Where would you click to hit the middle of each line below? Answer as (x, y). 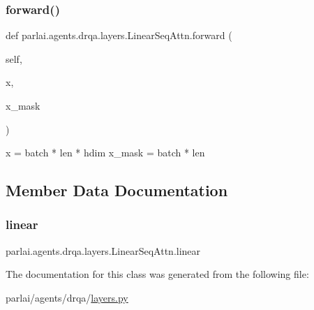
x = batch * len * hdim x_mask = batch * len (105, 153)
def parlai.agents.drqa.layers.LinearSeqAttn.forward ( (119, 35)
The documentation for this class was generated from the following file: (157, 274)
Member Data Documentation (117, 190)
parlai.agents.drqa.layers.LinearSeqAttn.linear (103, 250)
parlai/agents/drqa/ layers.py (67, 297)
